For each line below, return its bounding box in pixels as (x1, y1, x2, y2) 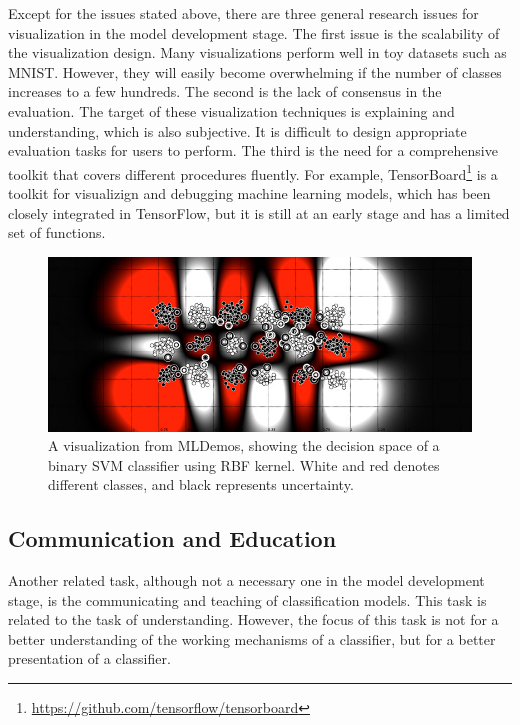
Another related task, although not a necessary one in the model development (8, 570, 485, 591)
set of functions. (8, 222, 106, 243)
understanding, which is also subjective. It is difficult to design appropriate (8, 120, 467, 141)
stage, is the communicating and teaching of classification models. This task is (8, 589, 487, 610)
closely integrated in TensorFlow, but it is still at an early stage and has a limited (8, 202, 510, 223)
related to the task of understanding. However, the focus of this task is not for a (8, 609, 499, 630)
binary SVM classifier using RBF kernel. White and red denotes (48, 454, 440, 475)
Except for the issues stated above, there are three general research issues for (8, 3, 479, 23)
